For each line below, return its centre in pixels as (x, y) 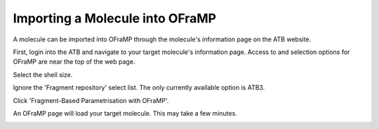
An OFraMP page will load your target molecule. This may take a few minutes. (125, 113)
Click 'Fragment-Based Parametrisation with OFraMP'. (91, 100)
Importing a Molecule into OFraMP (115, 18)
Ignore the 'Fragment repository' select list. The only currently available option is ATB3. (139, 88)
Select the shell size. (43, 74)
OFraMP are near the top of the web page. (74, 62)
